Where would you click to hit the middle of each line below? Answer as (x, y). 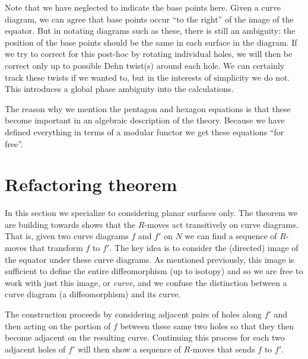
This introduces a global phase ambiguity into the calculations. (119, 89)
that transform (56, 248)
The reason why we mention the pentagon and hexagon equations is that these (148, 108)
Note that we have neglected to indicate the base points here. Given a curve (143, 7)
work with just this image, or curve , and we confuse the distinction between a (146, 282)
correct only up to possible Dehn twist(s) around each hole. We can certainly (145, 65)
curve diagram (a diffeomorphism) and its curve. (93, 294)
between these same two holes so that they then (207, 325)
